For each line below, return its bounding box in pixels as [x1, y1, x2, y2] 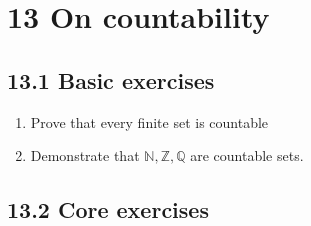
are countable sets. [190, 145, 304, 166]
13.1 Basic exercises [7, 64, 215, 95]
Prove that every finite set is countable [30, 111, 269, 132]
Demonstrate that [30, 145, 140, 166]
